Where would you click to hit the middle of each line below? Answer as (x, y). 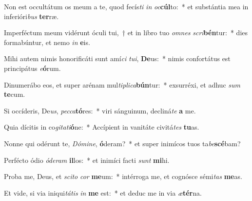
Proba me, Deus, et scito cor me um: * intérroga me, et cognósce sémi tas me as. (123, 176)
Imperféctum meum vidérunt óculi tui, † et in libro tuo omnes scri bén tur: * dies (126, 33)
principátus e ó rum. (32, 68)
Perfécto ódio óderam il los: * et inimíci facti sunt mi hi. (87, 160)
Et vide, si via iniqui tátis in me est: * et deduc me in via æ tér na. (103, 192)
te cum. (15, 94)
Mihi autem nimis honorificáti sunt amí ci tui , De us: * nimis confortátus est (117, 58)
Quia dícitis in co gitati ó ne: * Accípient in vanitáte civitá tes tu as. (102, 127)
